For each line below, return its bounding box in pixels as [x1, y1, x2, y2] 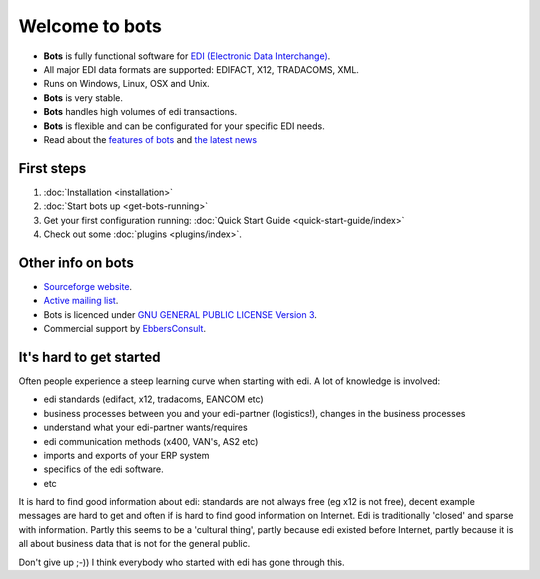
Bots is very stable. [43, 91, 124, 104]
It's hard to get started [18, 348, 161, 365]
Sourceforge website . [43, 280, 133, 292]
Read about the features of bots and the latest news [43, 133, 258, 145]
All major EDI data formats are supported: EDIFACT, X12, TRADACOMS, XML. [43, 63, 360, 75]
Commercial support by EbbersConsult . [43, 323, 207, 335]
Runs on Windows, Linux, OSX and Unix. [43, 78, 210, 90]
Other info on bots [18, 254, 134, 271]
